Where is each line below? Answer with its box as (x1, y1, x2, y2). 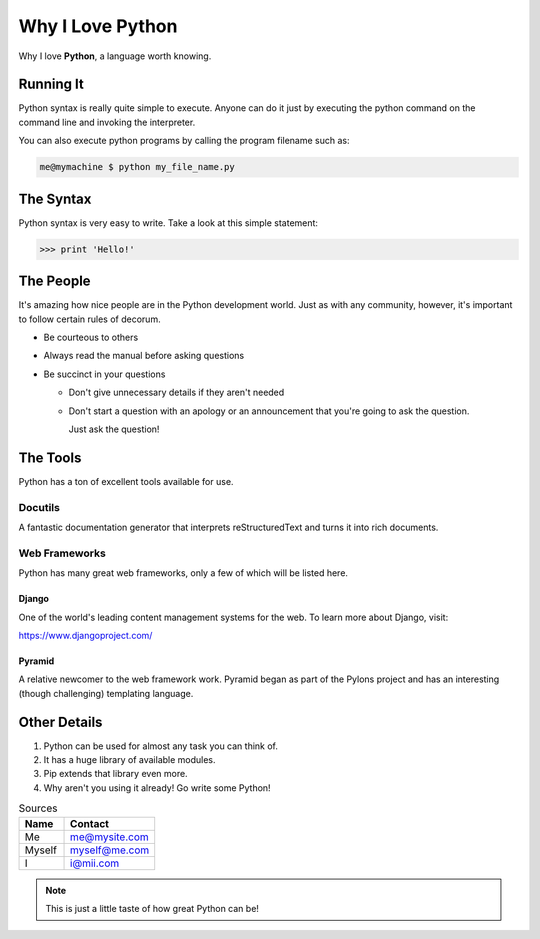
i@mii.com (70, 856, 120, 870)
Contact (70, 816, 110, 830)
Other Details (18, 713, 103, 730)
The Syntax (18, 190, 92, 207)
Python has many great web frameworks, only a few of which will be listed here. (18, 567, 349, 579)
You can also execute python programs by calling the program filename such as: (18, 135, 350, 147)
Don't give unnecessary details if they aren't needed (68, 386, 285, 399)
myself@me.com (70, 843, 150, 857)
